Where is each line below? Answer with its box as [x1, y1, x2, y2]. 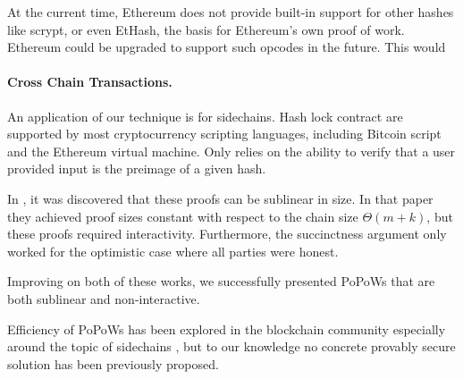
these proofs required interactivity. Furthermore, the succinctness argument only [7, 224, 447, 243]
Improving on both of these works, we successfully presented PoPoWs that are [7, 272, 435, 291]
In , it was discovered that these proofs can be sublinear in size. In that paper [7, 189, 434, 207]
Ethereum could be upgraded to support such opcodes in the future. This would [7, 38, 446, 56]
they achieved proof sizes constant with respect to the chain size [7, 206, 358, 225]
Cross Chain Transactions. [7, 72, 173, 91]
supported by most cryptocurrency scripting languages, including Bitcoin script [7, 124, 442, 143]
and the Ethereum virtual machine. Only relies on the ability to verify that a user [7, 141, 456, 160]
